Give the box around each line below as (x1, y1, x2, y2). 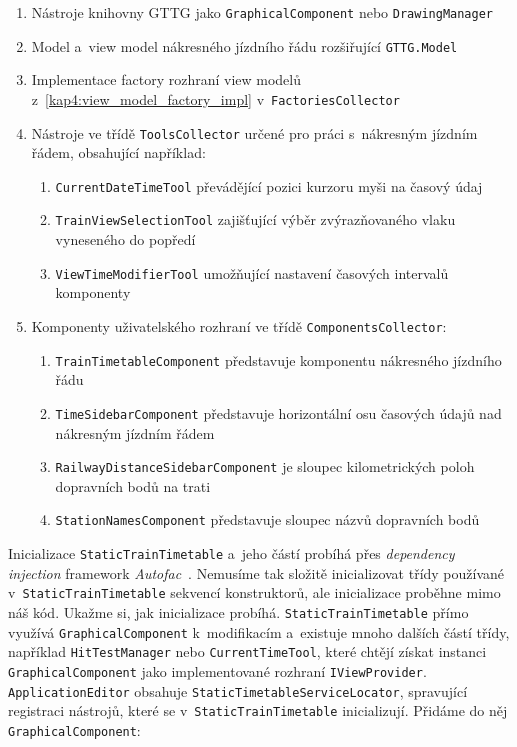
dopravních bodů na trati (55, 475, 211, 496)
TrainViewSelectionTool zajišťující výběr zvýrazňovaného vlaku (55, 209, 456, 230)
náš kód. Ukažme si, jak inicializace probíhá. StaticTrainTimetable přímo (8, 601, 469, 622)
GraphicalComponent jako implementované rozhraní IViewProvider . (8, 660, 427, 681)
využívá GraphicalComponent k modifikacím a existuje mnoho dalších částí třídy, (8, 621, 510, 642)
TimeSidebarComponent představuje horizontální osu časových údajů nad (55, 402, 502, 423)
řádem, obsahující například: (31, 142, 206, 163)
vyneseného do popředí (55, 229, 196, 250)
